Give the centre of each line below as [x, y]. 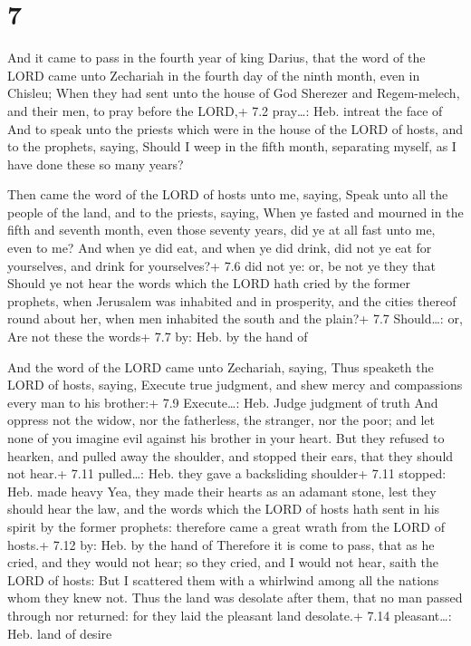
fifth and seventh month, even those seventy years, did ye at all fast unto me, [221, 230]
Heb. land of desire [60, 633]
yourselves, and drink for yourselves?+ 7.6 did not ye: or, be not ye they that [222, 265]
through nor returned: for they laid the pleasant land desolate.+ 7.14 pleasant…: [230, 615]
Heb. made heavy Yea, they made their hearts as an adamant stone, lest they [222, 491]
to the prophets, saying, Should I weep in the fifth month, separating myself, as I [232, 146]
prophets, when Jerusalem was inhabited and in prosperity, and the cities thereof [232, 300]
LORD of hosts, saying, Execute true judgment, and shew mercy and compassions [235, 385]
